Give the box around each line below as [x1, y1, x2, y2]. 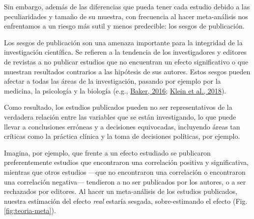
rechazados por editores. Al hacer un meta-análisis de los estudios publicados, [4, 186, 237, 196]
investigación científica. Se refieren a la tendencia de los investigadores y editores [4, 47, 247, 57]
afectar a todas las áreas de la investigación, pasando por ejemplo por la [4, 76, 221, 86]
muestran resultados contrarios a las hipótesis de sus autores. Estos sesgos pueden [4, 66, 251, 76]
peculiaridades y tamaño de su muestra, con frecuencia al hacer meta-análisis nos [4, 11, 248, 21]
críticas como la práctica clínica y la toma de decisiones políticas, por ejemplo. [4, 131, 240, 141]
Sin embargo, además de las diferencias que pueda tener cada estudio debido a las [4, 1, 250, 11]
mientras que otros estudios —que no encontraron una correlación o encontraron [4, 166, 246, 177]
